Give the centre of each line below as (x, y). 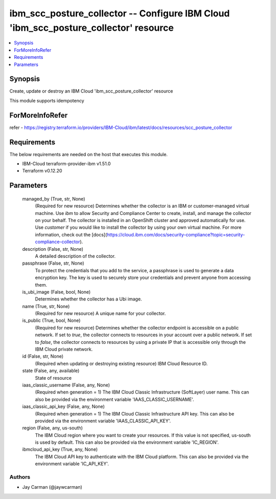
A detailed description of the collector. (75, 256)
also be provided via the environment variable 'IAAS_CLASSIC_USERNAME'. (114, 399)
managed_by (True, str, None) (54, 199)
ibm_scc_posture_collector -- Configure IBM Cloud (120, 13)
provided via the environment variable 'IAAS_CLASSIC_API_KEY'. (103, 421)
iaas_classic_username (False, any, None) (66, 385)
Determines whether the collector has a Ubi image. (89, 299)
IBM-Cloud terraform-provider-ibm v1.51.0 (66, 164)
